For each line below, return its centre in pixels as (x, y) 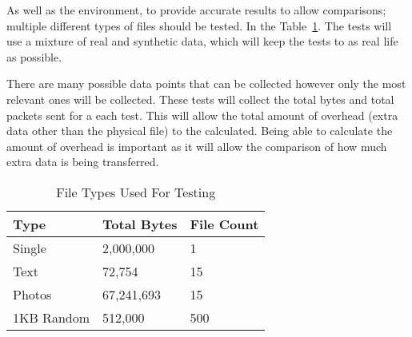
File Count (224, 224)
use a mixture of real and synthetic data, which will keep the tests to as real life (202, 41)
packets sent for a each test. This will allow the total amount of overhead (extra (202, 115)
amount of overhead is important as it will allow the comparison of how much (197, 146)
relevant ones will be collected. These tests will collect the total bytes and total (200, 99)
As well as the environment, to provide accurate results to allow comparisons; (196, 10)
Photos (32, 294)
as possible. (34, 56)
